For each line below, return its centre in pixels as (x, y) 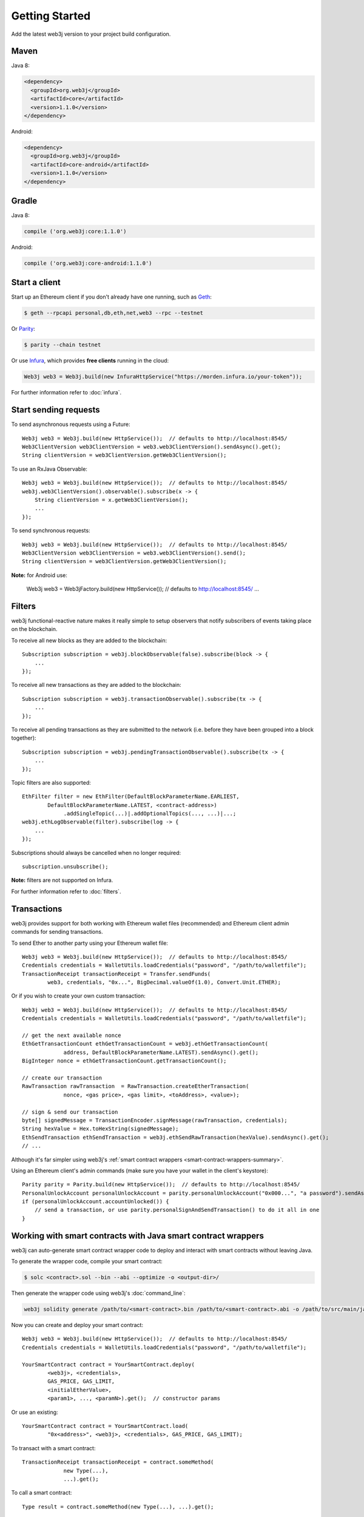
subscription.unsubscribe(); (65, 867)
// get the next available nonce (72, 1036)
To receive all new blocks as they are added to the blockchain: (89, 640)
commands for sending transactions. (57, 932)
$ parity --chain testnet (62, 345)
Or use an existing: (35, 1412)
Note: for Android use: (39, 575)
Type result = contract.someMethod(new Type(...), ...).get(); (118, 1507)
